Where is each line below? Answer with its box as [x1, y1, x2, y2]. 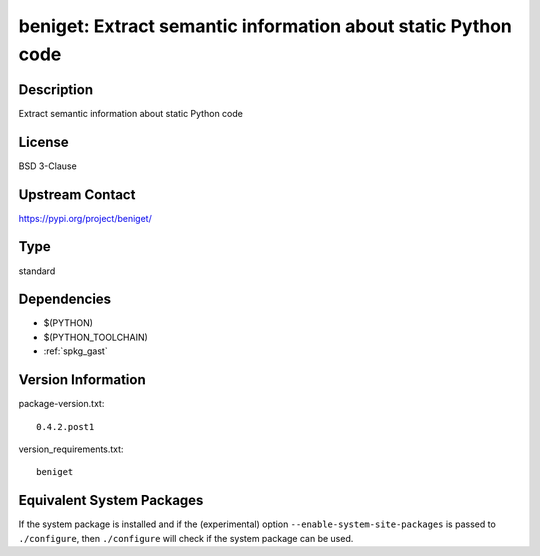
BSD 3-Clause [18, 160, 77, 172]
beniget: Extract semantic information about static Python [18, 15, 512, 37]
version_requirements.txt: [18, 443, 124, 455]
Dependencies [18, 291, 112, 308]
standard [18, 265, 56, 277]
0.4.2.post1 [36, 421, 95, 432]
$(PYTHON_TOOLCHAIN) [43, 331, 149, 343]
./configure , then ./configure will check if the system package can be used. [18, 532, 354, 544]
